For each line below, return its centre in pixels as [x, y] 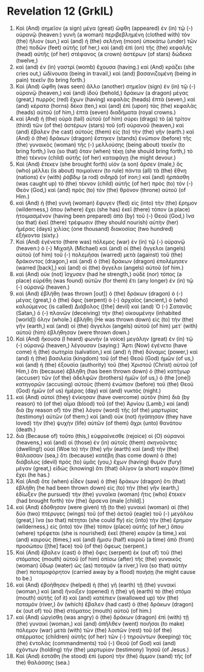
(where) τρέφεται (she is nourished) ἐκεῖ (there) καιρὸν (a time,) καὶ [101, 533]
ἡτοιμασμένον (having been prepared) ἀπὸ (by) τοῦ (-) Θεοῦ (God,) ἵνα [105, 216]
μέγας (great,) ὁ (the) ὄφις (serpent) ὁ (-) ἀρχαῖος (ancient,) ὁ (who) [102, 300]
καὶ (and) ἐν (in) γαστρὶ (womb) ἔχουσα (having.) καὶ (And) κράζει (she [105, 67]
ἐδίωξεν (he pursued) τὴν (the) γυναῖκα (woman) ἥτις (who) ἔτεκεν [100, 494]
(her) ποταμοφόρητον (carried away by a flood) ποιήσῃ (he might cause [106, 571]
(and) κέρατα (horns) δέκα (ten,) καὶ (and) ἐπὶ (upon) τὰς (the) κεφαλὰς [106, 105]
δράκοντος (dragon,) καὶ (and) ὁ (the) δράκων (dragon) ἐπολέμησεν [101, 261]
